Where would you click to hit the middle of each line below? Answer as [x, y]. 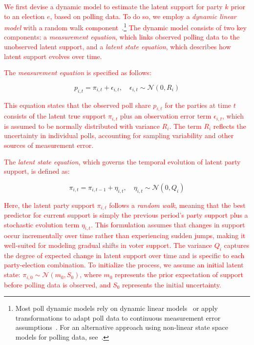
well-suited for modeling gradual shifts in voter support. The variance [108, 245]
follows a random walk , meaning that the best [177, 205]
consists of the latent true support [55, 116]
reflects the [230, 126]
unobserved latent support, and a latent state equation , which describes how [117, 47]
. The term [185, 126]
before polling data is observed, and [57, 284]
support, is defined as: [37, 171]
